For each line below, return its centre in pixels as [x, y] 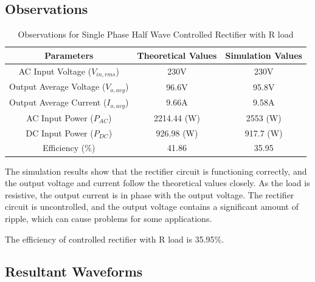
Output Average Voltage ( [57, 86]
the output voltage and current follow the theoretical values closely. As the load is [157, 183]
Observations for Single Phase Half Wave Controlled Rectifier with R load [156, 34]
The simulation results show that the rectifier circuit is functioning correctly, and [156, 171]
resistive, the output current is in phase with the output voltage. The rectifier [150, 194]
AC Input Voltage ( [55, 71]
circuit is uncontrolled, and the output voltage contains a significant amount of [152, 206]
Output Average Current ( [58, 102]
